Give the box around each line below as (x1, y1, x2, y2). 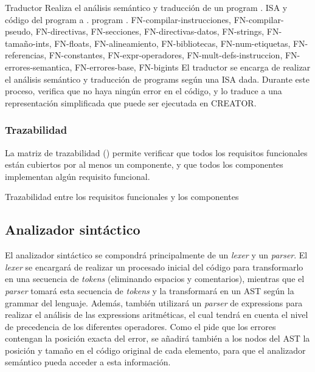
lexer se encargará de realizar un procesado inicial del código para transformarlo (5, 260, 303, 273)
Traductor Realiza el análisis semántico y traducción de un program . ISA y (5, 1, 288, 13)
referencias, (5, 49, 47, 61)
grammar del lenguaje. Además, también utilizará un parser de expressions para (5, 296, 303, 309)
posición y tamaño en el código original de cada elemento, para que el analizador (5, 343, 306, 356)
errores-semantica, (5, 60, 72, 73)
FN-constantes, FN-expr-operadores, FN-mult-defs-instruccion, (49, 49, 283, 61)
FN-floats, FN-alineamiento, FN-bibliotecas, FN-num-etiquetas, (54, 36, 291, 49)
